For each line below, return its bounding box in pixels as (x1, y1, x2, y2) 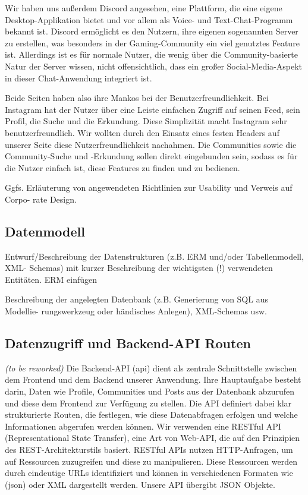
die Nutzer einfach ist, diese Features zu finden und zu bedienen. (5, 161, 240, 174)
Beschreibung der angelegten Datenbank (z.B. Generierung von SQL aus (5, 293, 268, 305)
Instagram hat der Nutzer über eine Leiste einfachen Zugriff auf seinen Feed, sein (5, 103, 300, 115)
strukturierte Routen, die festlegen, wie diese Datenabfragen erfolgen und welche (5, 408, 298, 421)
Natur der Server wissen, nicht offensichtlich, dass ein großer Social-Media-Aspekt (5, 59, 303, 72)
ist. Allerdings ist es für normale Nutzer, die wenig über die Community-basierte (5, 48, 298, 61)
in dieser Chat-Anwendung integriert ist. (5, 71, 152, 84)
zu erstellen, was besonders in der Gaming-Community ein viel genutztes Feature (5, 36, 300, 49)
